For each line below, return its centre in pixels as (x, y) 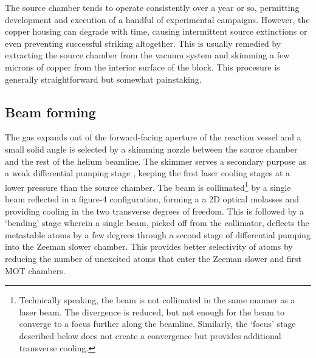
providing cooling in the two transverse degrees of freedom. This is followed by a (155, 211)
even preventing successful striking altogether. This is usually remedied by (143, 43)
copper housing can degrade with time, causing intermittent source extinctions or (156, 31)
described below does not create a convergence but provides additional (150, 335)
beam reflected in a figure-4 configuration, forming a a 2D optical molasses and (152, 198)
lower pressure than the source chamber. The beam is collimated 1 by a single (148, 186)
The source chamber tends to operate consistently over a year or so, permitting (152, 7)
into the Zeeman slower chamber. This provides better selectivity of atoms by (149, 246)
